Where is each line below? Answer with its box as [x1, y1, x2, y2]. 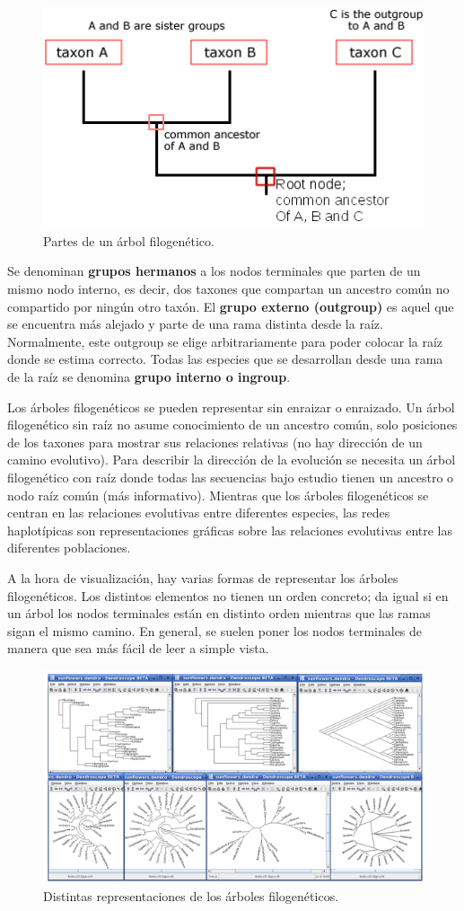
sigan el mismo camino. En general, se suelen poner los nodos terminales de [7, 621, 423, 640]
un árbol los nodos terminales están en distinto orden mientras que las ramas [7, 604, 431, 623]
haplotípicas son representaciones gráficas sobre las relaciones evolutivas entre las [7, 520, 453, 539]
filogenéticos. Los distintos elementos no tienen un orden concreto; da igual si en [7, 586, 449, 605]
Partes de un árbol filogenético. [43, 231, 214, 250]
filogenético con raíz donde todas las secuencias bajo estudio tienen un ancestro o [7, 467, 454, 486]
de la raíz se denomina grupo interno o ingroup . [7, 367, 291, 385]
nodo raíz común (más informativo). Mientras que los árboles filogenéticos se [7, 485, 429, 504]
